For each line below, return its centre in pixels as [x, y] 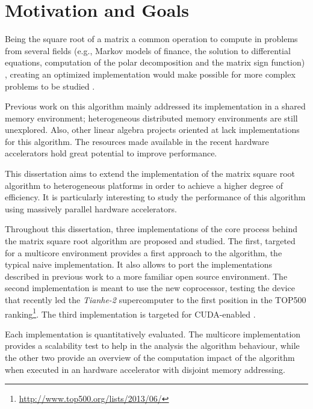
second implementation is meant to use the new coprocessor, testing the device [150, 288]
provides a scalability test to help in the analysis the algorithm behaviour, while [152, 346]
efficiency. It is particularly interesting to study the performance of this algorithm [155, 197]
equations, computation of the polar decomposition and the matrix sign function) [155, 62]
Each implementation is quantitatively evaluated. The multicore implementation [153, 334]
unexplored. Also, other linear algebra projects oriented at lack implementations [152, 130]
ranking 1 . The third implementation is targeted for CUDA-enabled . [130, 313]
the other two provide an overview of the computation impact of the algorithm [150, 358]
